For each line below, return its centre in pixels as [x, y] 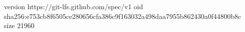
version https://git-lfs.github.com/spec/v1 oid [74, 6]
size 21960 [19, 25]
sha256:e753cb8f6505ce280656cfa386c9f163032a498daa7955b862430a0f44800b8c [122, 16]
